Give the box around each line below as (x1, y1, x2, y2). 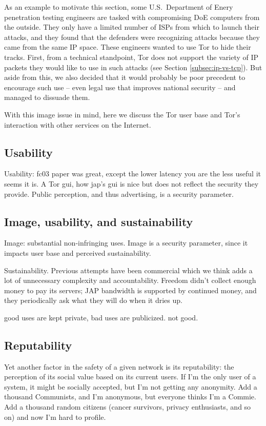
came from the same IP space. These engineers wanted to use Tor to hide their (4, 42, 251, 52)
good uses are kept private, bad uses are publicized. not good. (4, 312, 198, 322)
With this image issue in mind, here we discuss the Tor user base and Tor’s (4, 109, 240, 119)
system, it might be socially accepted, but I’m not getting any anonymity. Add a (4, 381, 257, 392)
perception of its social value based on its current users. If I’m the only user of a (4, 371, 256, 382)
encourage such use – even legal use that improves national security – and (4, 82, 236, 92)
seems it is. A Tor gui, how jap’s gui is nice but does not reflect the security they (4, 178, 259, 189)
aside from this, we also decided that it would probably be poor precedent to (4, 72, 245, 83)
